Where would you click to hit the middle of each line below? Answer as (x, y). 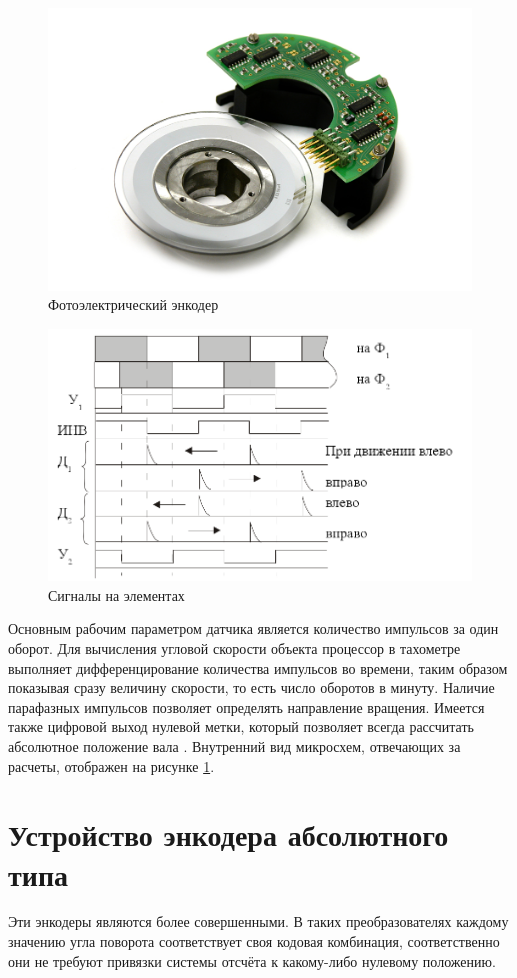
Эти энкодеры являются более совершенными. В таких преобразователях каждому (258, 921)
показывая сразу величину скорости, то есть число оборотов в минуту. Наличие (251, 687)
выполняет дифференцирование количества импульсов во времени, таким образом (258, 667)
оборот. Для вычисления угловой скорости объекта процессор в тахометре (234, 648)
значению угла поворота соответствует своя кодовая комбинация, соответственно (254, 941)
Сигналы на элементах (116, 594)
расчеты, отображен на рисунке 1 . (111, 765)
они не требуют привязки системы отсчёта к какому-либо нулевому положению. (252, 960)
